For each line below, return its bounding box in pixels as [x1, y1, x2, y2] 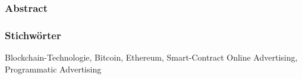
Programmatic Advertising [5, 62, 102, 75]
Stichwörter [5, 27, 61, 42]
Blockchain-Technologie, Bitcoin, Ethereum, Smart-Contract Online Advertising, [5, 51, 298, 64]
